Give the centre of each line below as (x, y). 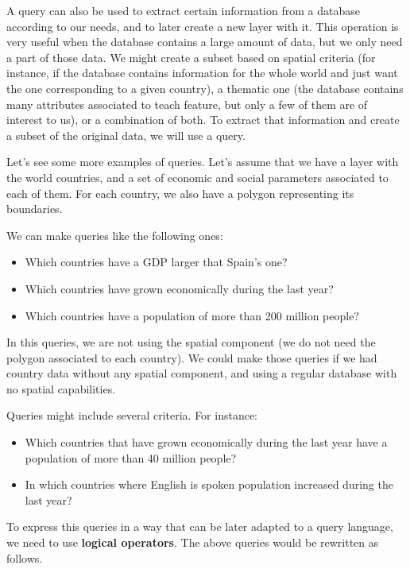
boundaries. (35, 209)
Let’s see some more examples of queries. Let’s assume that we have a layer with (203, 162)
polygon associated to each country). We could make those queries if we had (192, 357)
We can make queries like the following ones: (115, 235)
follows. (25, 557)
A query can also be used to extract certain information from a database (183, 10)
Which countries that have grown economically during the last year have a (206, 442)
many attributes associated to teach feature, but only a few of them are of (187, 104)
